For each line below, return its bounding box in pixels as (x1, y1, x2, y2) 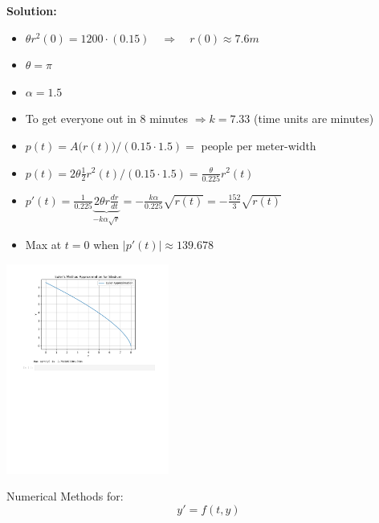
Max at (25, 236, 62, 253)
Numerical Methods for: (6, 488, 124, 505)
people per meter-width (201, 137, 316, 153)
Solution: (6, 2, 57, 18)
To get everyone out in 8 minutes (25, 110, 189, 127)
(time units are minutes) (254, 110, 374, 127)
